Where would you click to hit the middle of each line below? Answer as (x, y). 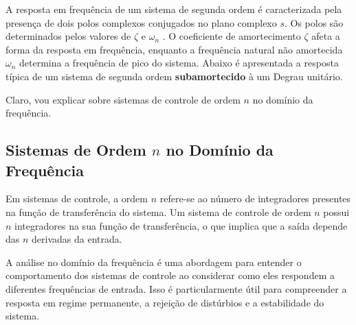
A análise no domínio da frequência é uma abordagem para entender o (154, 262)
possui (336, 212)
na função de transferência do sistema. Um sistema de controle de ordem (158, 212)
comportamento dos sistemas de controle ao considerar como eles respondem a (170, 275)
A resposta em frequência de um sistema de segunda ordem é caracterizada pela (174, 9)
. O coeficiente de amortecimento (232, 36)
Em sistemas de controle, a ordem (77, 198)
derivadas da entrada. (77, 239)
